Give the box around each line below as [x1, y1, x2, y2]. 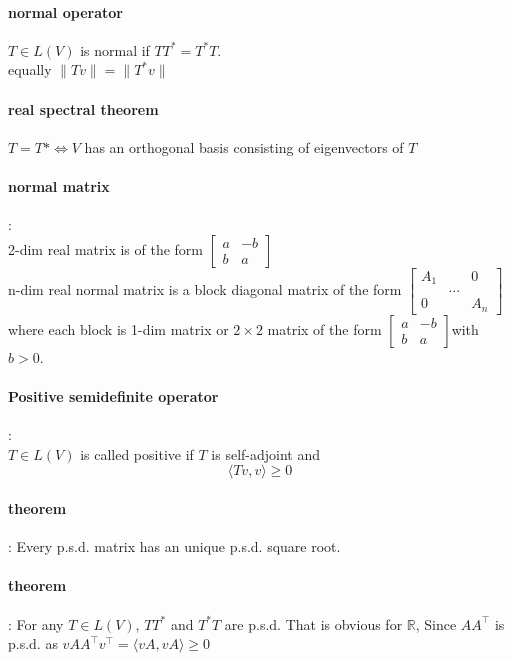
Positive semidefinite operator [8, 385, 219, 406]
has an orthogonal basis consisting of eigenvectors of [84, 136, 404, 157]
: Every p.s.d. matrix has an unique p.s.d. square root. [8, 536, 341, 557]
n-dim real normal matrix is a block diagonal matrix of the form [8, 278, 402, 299]
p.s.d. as [8, 633, 58, 654]
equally [8, 59, 52, 80]
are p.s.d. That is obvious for [224, 613, 403, 634]
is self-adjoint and [211, 443, 321, 464]
